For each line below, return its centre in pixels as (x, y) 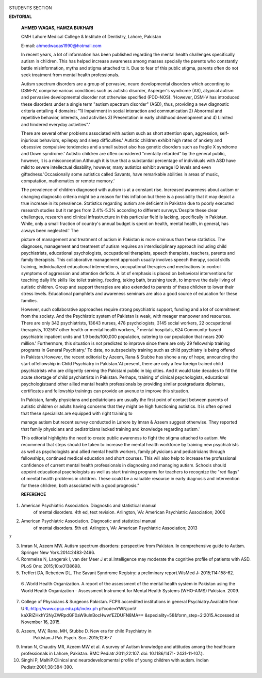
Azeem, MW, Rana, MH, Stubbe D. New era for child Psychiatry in (86, 631)
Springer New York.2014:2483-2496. (58, 552)
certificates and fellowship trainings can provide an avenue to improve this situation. (105, 391)
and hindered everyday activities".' (56, 124)
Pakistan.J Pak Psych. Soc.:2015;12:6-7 (73, 638)
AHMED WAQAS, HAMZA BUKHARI (57, 28)
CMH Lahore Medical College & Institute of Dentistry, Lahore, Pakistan (91, 37)
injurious (30, 140)
